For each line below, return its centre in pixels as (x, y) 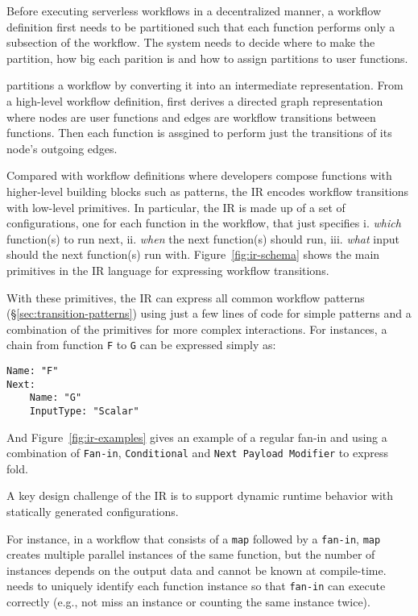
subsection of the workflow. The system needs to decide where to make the (191, 42)
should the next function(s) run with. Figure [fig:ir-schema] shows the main (193, 254)
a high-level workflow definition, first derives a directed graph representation (195, 100)
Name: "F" (33, 370)
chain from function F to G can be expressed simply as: (141, 345)
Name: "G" (56, 398)
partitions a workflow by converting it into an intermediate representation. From (205, 85)
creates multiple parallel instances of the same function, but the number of (191, 554)
